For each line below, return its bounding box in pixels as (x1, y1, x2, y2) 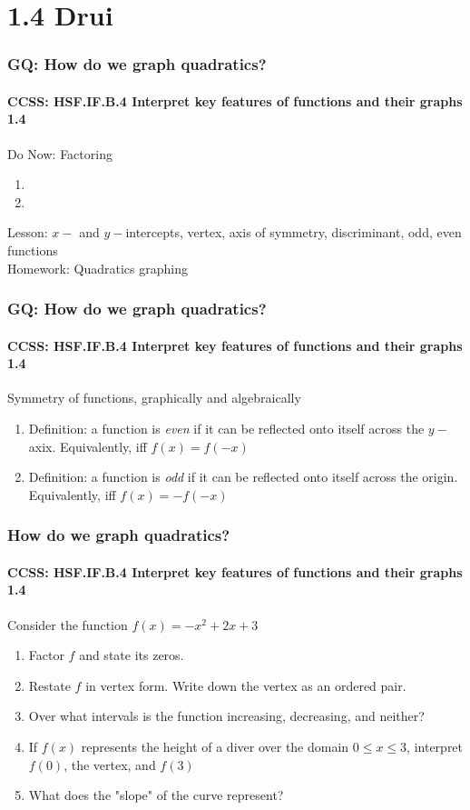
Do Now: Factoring (7, 144, 113, 163)
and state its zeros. (79, 645, 184, 665)
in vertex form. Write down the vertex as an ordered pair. (85, 675, 406, 695)
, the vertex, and (64, 755, 156, 774)
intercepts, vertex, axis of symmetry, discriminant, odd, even (125, 223, 462, 242)
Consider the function (7, 615, 128, 634)
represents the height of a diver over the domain (81, 736, 349, 755)
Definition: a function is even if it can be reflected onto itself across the (28, 419, 425, 437)
